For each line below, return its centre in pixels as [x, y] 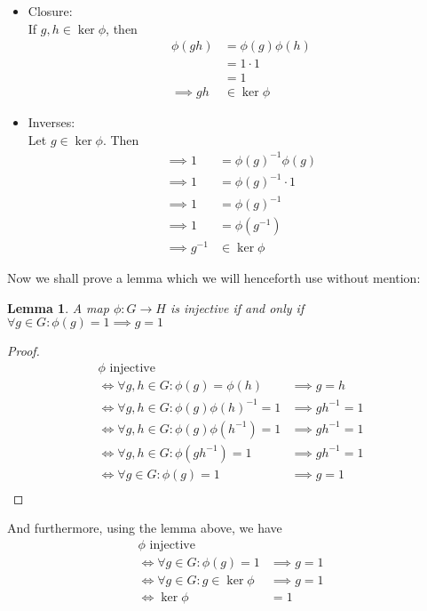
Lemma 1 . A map [58, 307]
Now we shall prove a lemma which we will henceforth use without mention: [214, 278]
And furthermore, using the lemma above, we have [145, 528]
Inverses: [51, 122]
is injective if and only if [237, 307]
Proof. [24, 351]
